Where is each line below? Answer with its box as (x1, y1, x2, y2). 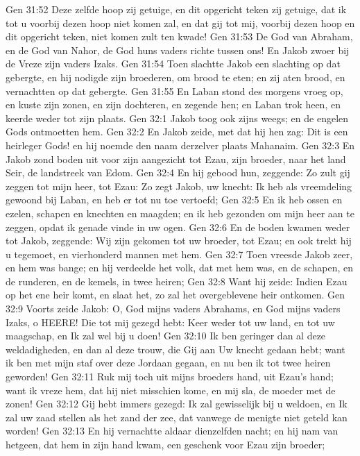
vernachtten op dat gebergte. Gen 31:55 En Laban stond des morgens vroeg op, (6, 83, 343, 98)
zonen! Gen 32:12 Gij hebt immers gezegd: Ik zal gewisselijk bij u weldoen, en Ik (6, 396, 348, 411)
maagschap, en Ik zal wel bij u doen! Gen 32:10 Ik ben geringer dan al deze (6, 328, 326, 343)
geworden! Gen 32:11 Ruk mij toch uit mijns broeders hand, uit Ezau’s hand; (6, 369, 334, 384)
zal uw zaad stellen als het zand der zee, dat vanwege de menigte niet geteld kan (6, 409, 348, 424)
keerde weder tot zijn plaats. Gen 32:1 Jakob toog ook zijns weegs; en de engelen (6, 110, 349, 125)
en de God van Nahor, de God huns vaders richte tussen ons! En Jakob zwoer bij (6, 42, 350, 57)
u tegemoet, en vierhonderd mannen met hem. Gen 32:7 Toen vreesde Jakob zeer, (6, 246, 353, 261)
